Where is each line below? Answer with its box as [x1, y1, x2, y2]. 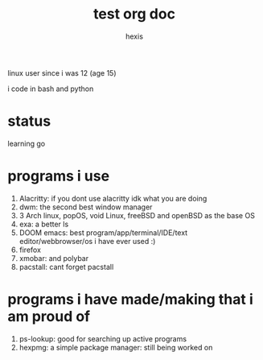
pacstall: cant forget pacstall [18, 262, 114, 271]
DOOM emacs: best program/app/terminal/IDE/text [18, 227, 188, 238]
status [7, 112, 51, 130]
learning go [7, 139, 46, 148]
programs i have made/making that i [7, 291, 254, 308]
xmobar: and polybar [18, 253, 89, 263]
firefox [18, 245, 42, 254]
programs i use [7, 167, 110, 185]
